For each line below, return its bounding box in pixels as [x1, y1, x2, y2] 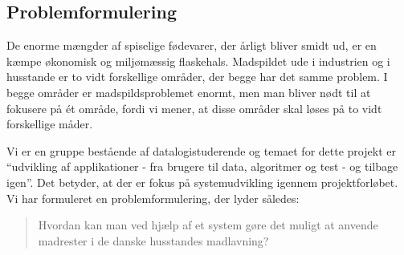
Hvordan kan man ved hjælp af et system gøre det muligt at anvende [38, 217, 378, 233]
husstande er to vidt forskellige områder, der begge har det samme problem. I [6, 68, 388, 85]
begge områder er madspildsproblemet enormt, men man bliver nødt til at [6, 83, 371, 100]
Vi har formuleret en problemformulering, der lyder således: [6, 189, 300, 206]
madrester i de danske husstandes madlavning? [38, 232, 269, 249]
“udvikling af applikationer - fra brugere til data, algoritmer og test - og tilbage [6, 158, 398, 175]
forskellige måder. [6, 115, 93, 132]
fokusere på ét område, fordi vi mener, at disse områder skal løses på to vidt [6, 99, 382, 116]
